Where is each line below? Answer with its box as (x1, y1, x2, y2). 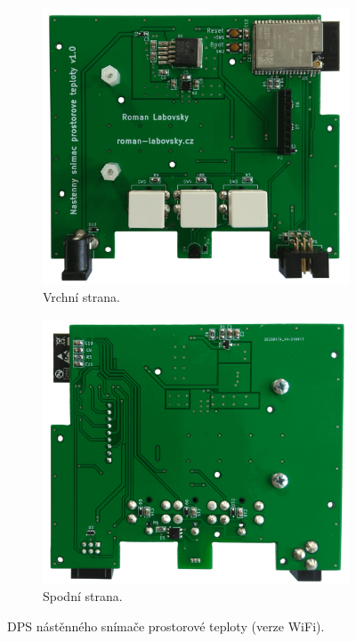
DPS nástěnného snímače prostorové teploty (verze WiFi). (7, 616, 325, 635)
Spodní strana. (43, 587, 123, 605)
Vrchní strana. (43, 288, 120, 306)
